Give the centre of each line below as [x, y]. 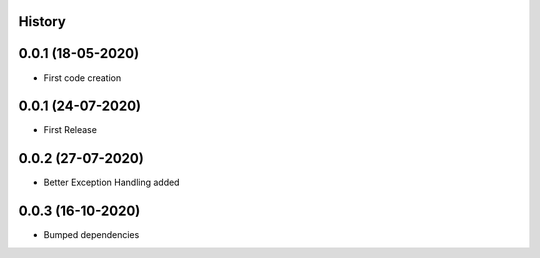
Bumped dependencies [91, 235]
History [42, 21]
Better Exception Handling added [111, 182]
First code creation [82, 77]
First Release [70, 130]
